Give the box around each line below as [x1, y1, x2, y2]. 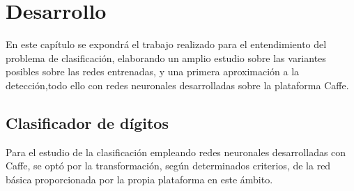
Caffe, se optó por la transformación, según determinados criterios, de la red [6, 158, 331, 173]
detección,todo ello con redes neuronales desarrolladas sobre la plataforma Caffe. [6, 77, 349, 92]
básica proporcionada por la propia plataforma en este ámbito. [6, 171, 273, 186]
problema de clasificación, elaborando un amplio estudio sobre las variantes [6, 50, 326, 65]
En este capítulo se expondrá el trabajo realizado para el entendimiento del [6, 37, 327, 52]
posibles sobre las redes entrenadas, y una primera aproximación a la [6, 64, 300, 79]
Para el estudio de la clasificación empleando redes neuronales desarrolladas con [6, 144, 346, 159]
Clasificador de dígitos [6, 112, 169, 133]
